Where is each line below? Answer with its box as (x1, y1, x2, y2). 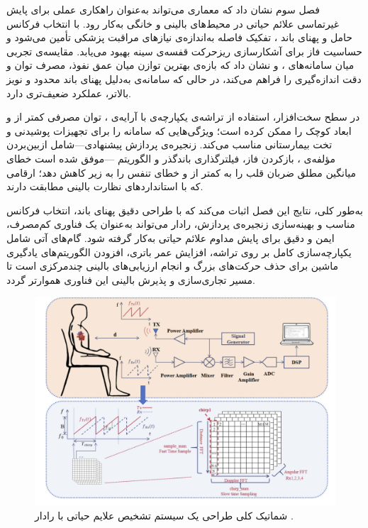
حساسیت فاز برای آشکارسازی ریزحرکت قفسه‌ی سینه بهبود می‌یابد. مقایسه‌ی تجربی (6, 43, 363, 58)
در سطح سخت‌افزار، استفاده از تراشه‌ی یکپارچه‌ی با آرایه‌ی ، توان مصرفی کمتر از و (6, 109, 360, 124)
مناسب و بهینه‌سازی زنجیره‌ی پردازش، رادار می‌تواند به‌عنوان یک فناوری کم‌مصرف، (6, 216, 355, 231)
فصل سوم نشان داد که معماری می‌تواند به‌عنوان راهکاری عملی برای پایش (6, 2, 320, 16)
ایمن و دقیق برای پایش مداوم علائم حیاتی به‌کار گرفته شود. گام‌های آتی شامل (6, 230, 335, 245)
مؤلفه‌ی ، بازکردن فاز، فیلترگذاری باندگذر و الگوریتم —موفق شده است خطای (6, 150, 336, 165)
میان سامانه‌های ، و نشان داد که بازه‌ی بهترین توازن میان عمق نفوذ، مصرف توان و (6, 57, 355, 72)
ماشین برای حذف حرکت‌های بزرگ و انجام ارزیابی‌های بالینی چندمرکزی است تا (6, 258, 339, 273)
